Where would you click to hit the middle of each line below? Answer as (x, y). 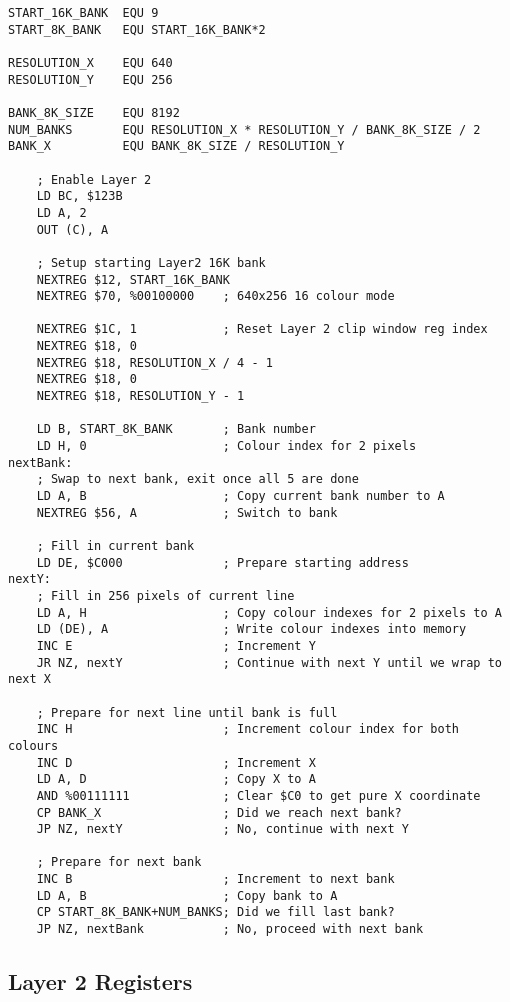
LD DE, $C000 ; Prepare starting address (222, 562)
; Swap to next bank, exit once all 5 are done (197, 479)
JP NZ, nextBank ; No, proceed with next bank (230, 929)
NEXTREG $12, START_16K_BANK (133, 279)
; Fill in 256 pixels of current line (165, 595)
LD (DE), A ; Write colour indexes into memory (251, 629)
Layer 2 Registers (100, 981)
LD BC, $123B (79, 196)
